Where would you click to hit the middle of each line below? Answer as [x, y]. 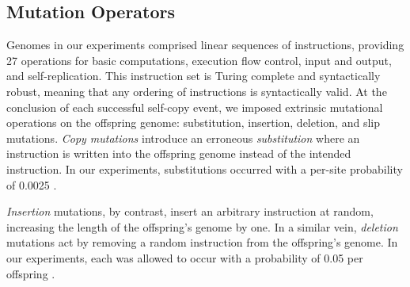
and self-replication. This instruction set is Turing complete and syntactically [194, 76]
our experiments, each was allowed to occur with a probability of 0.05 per [185, 257]
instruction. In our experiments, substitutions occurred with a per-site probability [205, 168]
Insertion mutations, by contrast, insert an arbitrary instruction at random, [190, 211]
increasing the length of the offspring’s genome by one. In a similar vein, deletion [202, 226]
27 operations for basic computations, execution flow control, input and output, [199, 60]
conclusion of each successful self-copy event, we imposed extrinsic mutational [195, 107]
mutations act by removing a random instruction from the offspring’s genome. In [202, 242]
